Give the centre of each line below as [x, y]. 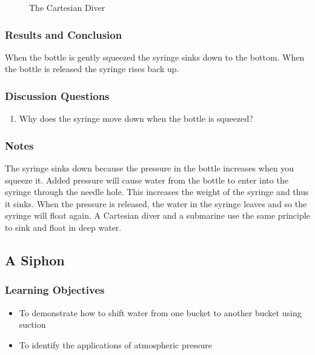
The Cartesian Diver [67, 7]
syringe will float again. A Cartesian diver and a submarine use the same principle [157, 215]
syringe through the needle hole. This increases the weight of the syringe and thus [157, 192]
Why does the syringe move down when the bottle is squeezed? [136, 118]
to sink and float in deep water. [63, 227]
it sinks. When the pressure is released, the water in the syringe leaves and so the [156, 203]
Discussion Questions [57, 95]
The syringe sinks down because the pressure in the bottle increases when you [150, 168]
